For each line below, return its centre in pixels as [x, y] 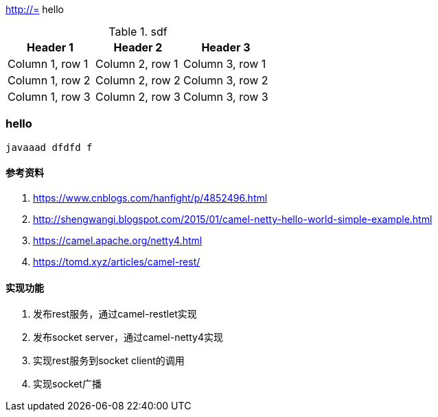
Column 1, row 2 [49, 80]
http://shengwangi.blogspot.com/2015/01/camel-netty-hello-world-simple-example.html [233, 219]
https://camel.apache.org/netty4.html [118, 240]
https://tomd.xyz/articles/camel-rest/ [117, 261]
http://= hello [35, 9]
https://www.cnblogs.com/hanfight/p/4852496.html [150, 198]
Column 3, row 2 [226, 80]
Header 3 [226, 47]
